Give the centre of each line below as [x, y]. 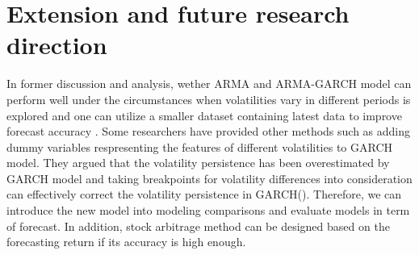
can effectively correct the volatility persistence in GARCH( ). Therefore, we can [204, 194]
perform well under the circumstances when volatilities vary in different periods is [209, 99]
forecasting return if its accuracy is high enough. [126, 242]
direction [57, 45]
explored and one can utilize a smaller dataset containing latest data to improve [204, 115]
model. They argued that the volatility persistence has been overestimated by [198, 163]
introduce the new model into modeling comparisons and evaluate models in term [208, 210]
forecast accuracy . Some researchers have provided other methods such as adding [209, 131]
